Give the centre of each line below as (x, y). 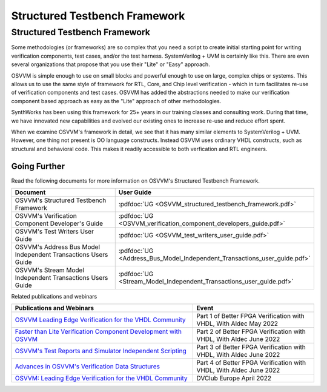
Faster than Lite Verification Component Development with (98, 332)
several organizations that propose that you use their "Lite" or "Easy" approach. (111, 64)
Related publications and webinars (54, 296)
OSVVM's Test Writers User (54, 231)
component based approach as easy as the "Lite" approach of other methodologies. (116, 101)
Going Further (38, 166)
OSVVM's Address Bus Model (57, 247)
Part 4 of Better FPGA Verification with (251, 363)
